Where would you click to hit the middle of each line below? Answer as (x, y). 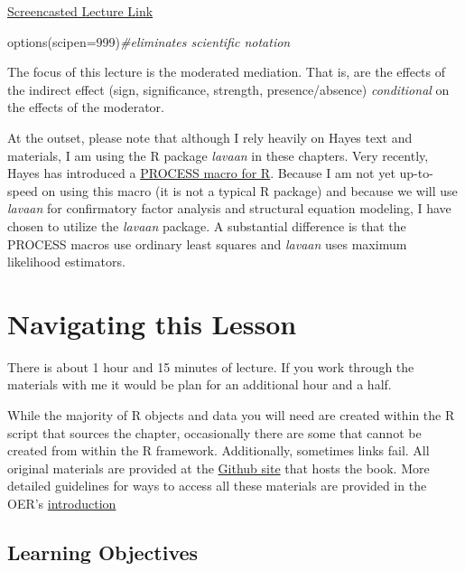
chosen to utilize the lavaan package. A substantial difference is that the (207, 225)
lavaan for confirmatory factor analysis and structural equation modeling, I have (229, 208)
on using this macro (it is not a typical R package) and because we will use (250, 190)
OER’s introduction (62, 503)
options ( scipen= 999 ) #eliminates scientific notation (149, 41)
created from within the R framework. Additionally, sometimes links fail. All (219, 450)
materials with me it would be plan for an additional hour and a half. (200, 384)
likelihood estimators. (66, 262)
